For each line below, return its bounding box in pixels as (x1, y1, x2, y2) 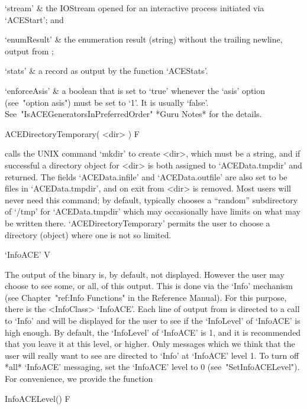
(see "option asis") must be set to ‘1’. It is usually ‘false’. (5, 96, 209, 108)
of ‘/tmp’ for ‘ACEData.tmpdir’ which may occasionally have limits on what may (5, 205, 300, 218)
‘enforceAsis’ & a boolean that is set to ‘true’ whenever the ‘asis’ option (5, 84, 266, 96)
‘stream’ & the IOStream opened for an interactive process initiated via (5, 2, 264, 14)
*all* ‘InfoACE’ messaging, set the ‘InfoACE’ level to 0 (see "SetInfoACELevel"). (5, 361, 300, 373)
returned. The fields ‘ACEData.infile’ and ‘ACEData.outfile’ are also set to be (5, 170, 287, 183)
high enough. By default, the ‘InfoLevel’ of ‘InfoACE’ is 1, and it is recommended (5, 326, 301, 338)
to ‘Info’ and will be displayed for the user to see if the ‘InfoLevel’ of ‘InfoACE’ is (5, 314, 300, 327)
